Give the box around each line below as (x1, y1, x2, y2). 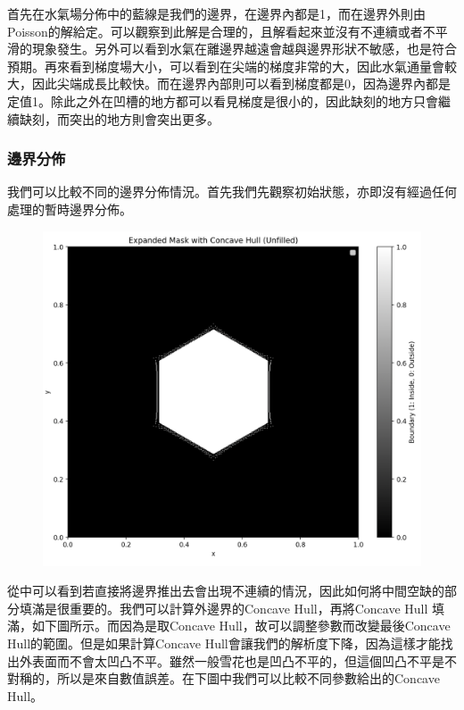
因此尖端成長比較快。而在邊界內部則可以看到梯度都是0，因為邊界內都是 (31, 74, 451, 93)
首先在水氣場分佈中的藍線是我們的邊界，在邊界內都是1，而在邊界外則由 (7, 4, 426, 22)
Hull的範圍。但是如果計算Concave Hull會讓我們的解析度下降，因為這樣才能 (7, 634, 441, 653)
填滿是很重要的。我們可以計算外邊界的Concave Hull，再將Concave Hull (19, 598, 428, 617)
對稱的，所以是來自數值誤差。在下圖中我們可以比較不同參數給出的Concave (7, 669, 440, 688)
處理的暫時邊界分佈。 (7, 199, 132, 218)
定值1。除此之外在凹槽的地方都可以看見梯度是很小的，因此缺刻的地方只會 (7, 91, 438, 110)
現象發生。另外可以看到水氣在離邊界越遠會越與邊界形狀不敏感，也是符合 (31, 39, 457, 58)
